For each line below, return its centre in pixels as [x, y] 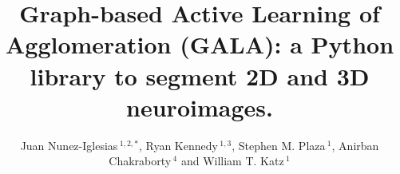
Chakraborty [140, 161]
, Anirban [355, 145]
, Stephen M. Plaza [279, 145]
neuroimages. [200, 107]
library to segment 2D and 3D [200, 75]
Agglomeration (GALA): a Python [200, 44]
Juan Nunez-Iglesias [69, 145]
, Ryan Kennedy [178, 145]
